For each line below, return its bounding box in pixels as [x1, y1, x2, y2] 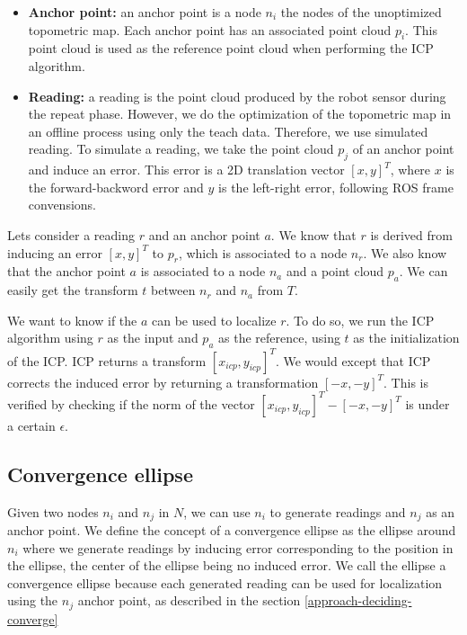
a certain [7, 416, 56, 434]
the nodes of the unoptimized [280, 3, 442, 21]
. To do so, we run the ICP [286, 310, 435, 329]
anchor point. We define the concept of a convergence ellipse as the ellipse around [7, 520, 456, 539]
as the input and [107, 328, 198, 347]
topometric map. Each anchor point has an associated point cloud [28, 20, 392, 39]
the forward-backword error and [28, 177, 204, 196]
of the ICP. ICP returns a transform [7, 351, 207, 370]
